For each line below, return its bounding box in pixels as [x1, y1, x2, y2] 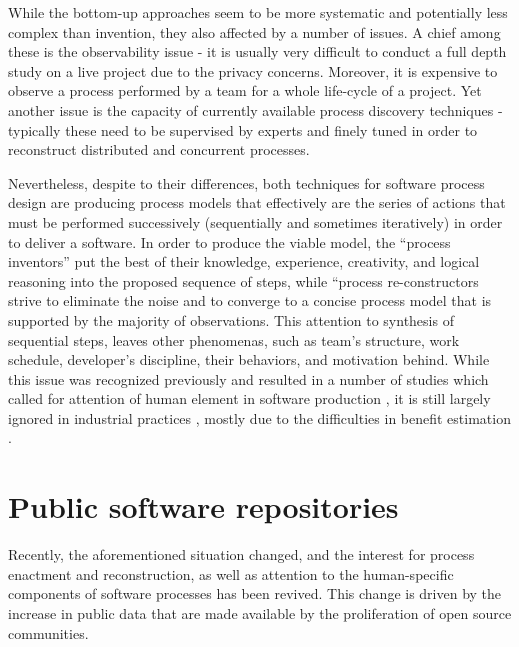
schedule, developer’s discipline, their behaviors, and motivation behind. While [8, 349, 490, 370]
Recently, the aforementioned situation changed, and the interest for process [8, 544, 475, 565]
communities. [8, 622, 89, 643]
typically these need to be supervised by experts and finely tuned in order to [8, 119, 478, 140]
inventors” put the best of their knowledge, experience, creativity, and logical [8, 251, 480, 272]
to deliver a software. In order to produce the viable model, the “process [8, 231, 451, 252]
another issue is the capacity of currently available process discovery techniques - [8, 99, 503, 120]
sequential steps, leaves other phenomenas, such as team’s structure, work [8, 329, 460, 350]
